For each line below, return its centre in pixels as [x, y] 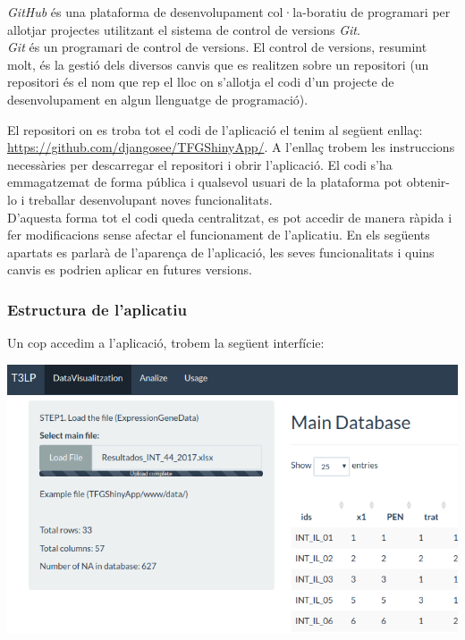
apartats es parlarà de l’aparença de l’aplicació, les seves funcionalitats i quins [221, 252]
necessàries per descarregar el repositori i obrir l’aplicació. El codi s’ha [200, 164]
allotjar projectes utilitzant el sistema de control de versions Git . [184, 29]
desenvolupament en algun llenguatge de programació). [158, 99]
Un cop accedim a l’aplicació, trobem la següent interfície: [166, 343]
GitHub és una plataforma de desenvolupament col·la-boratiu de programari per [229, 12]
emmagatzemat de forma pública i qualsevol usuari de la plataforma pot [205, 182]
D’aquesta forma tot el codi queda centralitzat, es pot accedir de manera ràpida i [230, 217]
